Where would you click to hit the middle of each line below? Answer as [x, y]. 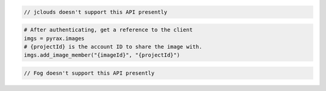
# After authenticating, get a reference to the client [108, 30]
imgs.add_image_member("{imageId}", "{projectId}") [102, 55]
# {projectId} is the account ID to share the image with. [113, 46]
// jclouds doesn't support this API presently [95, 12]
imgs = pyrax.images [54, 38]
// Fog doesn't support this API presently [89, 73]
